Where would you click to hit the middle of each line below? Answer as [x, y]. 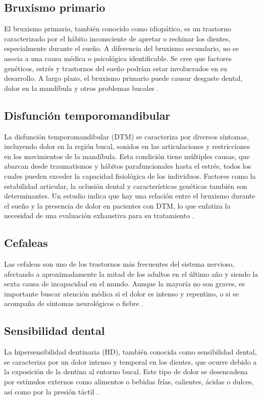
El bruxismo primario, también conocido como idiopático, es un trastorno [118, 29]
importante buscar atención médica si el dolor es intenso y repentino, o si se [121, 293]
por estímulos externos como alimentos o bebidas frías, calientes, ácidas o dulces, [129, 382]
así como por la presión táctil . [51, 391]
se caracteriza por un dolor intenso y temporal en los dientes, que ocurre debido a [130, 361]
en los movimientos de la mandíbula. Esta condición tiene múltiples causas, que [127, 156]
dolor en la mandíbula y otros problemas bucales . [82, 88]
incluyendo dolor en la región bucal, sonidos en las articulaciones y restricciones [127, 146]
